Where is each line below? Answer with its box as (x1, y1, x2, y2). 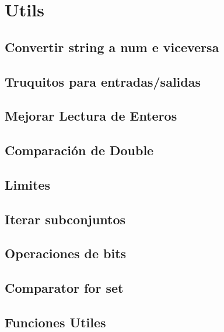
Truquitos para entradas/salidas (5, 72, 201, 90)
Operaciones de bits (5, 244, 127, 262)
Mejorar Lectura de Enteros (5, 107, 177, 125)
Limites (5, 175, 51, 193)
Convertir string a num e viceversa (5, 37, 219, 56)
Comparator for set (5, 279, 124, 297)
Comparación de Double (5, 141, 154, 159)
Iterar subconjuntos (5, 210, 126, 228)
